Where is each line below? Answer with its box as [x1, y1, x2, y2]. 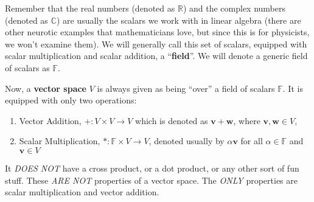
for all [240, 134, 263, 147]
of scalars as [5, 61, 50, 74]
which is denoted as [135, 114, 208, 127]
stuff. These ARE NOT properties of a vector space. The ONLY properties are [5, 173, 298, 186]
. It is [282, 82, 303, 94]
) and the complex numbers [183, 2, 286, 14]
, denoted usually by [148, 134, 225, 147]
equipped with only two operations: [5, 94, 137, 106]
